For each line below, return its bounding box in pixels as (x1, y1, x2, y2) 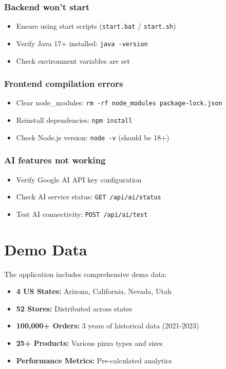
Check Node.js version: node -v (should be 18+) (16, 132, 169, 142)
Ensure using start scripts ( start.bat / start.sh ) (16, 21, 176, 31)
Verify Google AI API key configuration (16, 174, 142, 184)
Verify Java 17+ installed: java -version (16, 38, 148, 48)
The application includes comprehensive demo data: (4, 268, 167, 279)
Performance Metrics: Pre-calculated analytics (16, 355, 172, 365)
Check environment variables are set (16, 55, 130, 66)
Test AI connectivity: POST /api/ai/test (16, 208, 148, 219)
